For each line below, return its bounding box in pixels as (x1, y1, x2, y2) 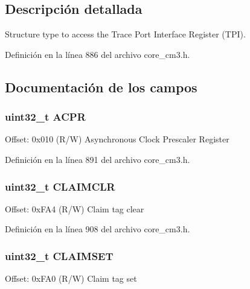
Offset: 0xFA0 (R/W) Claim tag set (5, 272, 137, 285)
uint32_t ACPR (5, 109, 86, 124)
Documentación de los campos (5, 77, 197, 96)
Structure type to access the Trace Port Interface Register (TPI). (5, 28, 246, 40)
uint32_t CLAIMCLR (5, 179, 115, 194)
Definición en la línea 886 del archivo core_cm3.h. (5, 48, 190, 60)
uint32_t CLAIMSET (5, 248, 114, 263)
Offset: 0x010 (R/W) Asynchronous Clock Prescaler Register (5, 133, 229, 145)
